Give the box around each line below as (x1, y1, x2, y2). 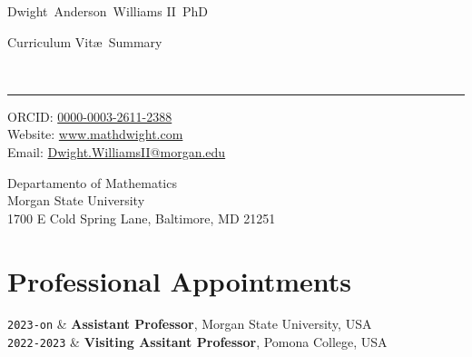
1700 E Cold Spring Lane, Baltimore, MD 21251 (7, 208, 276, 227)
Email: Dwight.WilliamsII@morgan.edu (7, 142, 226, 161)
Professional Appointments (7, 262, 351, 299)
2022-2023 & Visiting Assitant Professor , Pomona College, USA (7, 332, 388, 352)
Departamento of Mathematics (7, 173, 177, 192)
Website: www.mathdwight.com (7, 124, 183, 144)
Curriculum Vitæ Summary (7, 32, 162, 51)
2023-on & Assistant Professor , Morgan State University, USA (7, 314, 372, 333)
